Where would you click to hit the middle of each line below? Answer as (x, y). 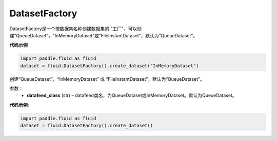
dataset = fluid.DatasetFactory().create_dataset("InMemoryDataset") (110, 66)
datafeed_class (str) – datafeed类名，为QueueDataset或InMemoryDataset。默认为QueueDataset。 (132, 96)
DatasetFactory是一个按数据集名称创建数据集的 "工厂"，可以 (73, 29)
